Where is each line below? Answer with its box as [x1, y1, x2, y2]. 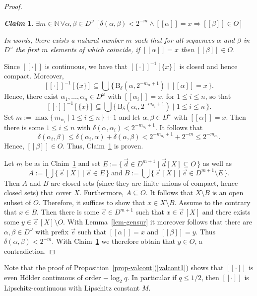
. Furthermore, [79, 187, 124, 198]
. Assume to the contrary [174, 197, 251, 207]
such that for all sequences [134, 34, 214, 45]
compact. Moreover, [4, 71, 64, 81]
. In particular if [127, 272, 177, 282]
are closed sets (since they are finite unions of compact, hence [51, 177, 238, 188]
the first [15, 44, 39, 55]
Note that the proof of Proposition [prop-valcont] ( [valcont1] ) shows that [4, 262, 224, 273]
